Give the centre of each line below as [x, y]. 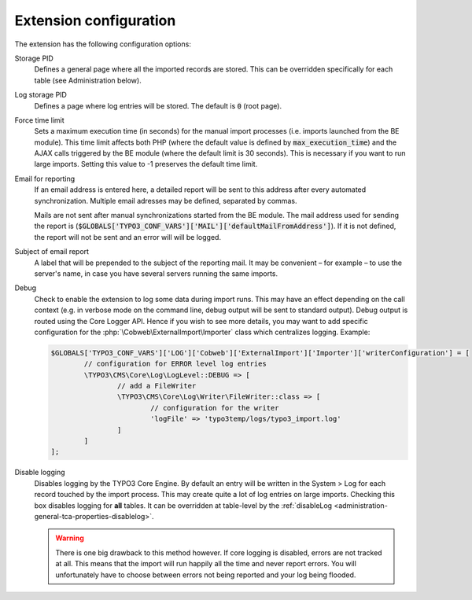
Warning [70, 538]
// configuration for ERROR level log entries [175, 364]
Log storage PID [41, 95]
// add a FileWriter [157, 386]
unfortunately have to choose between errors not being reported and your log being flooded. [206, 575]
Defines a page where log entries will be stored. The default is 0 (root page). [158, 105]
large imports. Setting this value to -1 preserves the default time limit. [146, 164]
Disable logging [40, 473]
